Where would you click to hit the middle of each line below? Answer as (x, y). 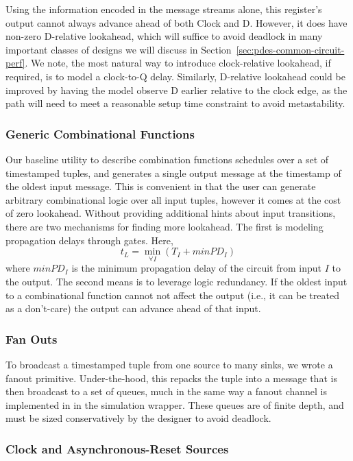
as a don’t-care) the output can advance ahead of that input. (133, 308)
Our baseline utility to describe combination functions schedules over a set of (167, 159)
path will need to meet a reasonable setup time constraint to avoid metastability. (175, 103)
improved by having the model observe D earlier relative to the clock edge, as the (176, 90)
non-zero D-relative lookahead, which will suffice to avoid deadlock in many (164, 36)
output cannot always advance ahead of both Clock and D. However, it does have (176, 22)
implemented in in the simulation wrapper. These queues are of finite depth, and (175, 404)
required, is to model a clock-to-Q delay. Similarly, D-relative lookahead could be (175, 76)
